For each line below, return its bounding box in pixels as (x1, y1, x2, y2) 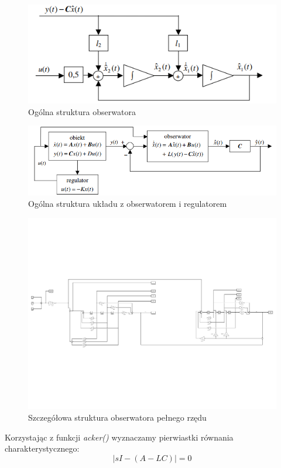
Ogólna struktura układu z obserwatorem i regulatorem (28, 197, 227, 210)
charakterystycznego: (5, 442, 80, 455)
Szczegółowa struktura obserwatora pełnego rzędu (28, 411, 207, 423)
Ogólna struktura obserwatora (28, 105, 136, 117)
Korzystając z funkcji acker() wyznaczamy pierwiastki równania (5, 431, 234, 443)
